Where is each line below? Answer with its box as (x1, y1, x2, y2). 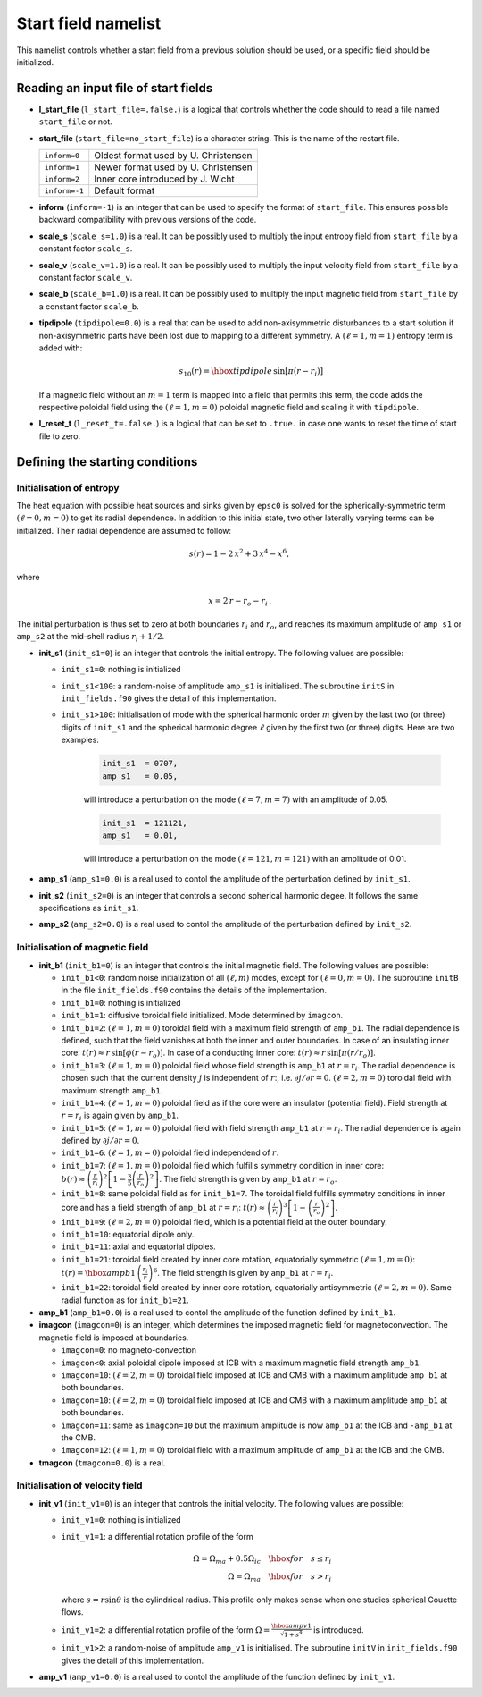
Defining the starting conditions (16, 454, 198, 469)
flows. (61, 1607, 84, 1617)
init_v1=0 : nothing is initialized (61, 1515, 182, 1525)
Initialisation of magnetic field (16, 941, 149, 954)
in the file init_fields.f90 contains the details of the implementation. (61, 984, 328, 996)
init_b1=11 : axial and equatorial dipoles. (61, 1241, 216, 1252)
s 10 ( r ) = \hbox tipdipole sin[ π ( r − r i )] (179, 367, 324, 378)
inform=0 (44, 150, 80, 160)
